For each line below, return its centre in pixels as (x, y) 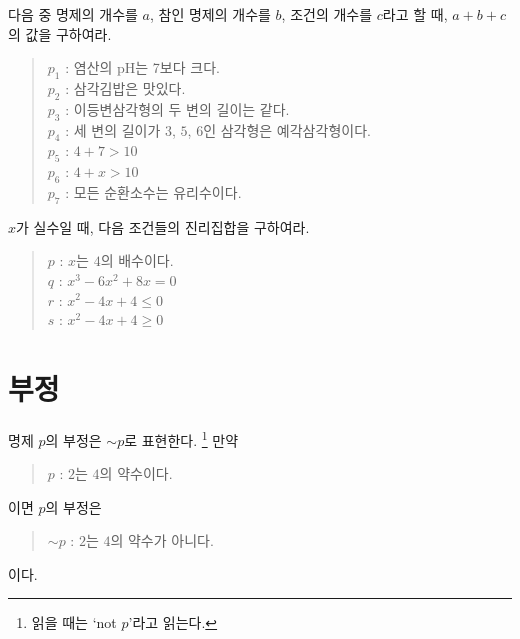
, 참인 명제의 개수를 (210, 14)
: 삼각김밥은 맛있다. (125, 87)
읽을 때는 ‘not (74, 622)
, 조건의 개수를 (327, 14)
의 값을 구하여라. (60, 33)
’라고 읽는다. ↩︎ (173, 622)
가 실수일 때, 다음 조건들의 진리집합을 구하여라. (163, 226)
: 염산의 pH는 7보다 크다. (142, 67)
